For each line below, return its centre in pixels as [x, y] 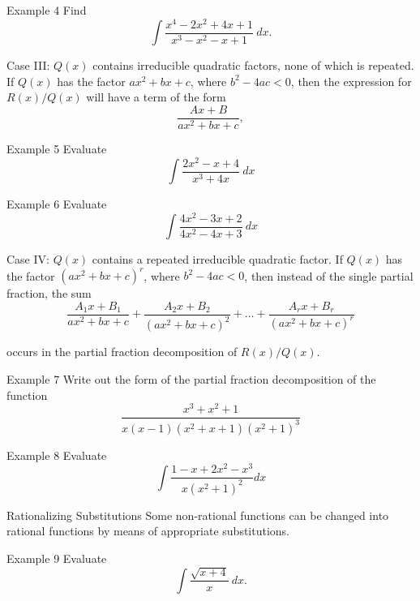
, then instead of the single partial [329, 275]
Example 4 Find [47, 10]
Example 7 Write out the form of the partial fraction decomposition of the [191, 378]
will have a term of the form [156, 97]
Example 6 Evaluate [57, 204]
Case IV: [28, 259]
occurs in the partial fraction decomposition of [122, 352]
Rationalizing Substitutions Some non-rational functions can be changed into [198, 515]
